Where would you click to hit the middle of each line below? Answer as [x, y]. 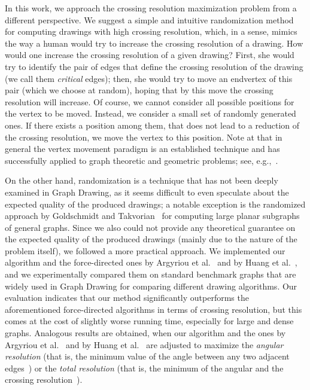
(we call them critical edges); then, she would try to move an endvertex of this [149, 78]
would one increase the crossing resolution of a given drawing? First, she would [150, 55]
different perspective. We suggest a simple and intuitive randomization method [149, 19]
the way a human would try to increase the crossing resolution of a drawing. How [154, 43]
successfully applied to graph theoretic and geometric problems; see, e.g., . [142, 160]
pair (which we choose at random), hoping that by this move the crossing [139, 90]
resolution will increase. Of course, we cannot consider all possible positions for [150, 101]
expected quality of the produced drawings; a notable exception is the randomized [155, 204]
